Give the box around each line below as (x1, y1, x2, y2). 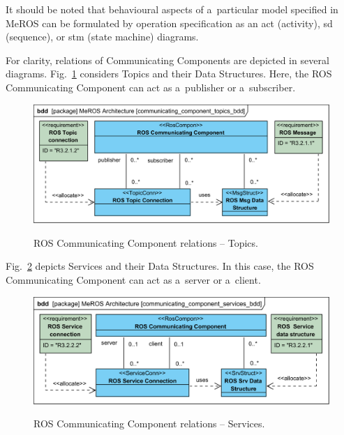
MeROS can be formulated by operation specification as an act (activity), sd (6, 15, 333, 30)
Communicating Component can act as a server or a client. (6, 272, 261, 287)
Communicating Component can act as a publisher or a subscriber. (6, 79, 296, 94)
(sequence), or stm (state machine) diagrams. (6, 29, 199, 44)
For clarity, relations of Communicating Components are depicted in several (6, 52, 329, 67)
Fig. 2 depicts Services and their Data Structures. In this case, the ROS (6, 259, 314, 273)
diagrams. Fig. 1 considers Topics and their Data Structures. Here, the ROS (6, 66, 332, 81)
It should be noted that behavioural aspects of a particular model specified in (6, 2, 338, 16)
